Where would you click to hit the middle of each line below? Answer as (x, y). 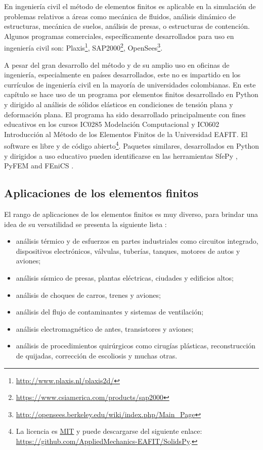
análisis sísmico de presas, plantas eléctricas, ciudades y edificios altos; (125, 277)
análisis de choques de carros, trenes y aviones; (88, 295)
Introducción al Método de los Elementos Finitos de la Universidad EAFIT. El (126, 134)
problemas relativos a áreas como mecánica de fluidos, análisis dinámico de (120, 16)
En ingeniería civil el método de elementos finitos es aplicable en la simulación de (130, 6)
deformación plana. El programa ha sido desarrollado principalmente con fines (125, 114)
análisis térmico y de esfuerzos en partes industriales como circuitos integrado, (137, 241)
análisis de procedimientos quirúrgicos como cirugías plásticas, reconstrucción (136, 346)
